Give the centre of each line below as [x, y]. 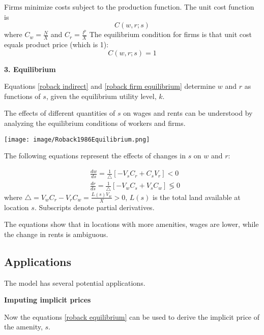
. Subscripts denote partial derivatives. [94, 207]
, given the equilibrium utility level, [101, 96]
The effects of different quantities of [60, 113]
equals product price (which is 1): [56, 44]
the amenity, [23, 327]
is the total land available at [197, 197]
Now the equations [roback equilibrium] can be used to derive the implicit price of [132, 316]
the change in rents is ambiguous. [56, 234]
